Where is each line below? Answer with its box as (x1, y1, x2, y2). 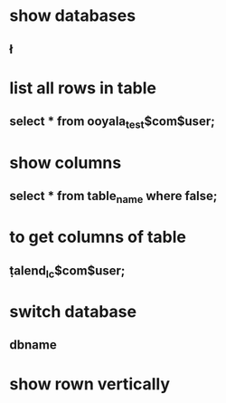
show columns (9, 152, 122, 173)
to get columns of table (9, 227, 187, 247)
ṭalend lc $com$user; (9, 263, 126, 281)
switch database (9, 302, 137, 322)
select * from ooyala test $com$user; (9, 114, 215, 131)
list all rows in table (9, 78, 156, 98)
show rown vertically (9, 373, 170, 394)
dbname (9, 337, 57, 353)
